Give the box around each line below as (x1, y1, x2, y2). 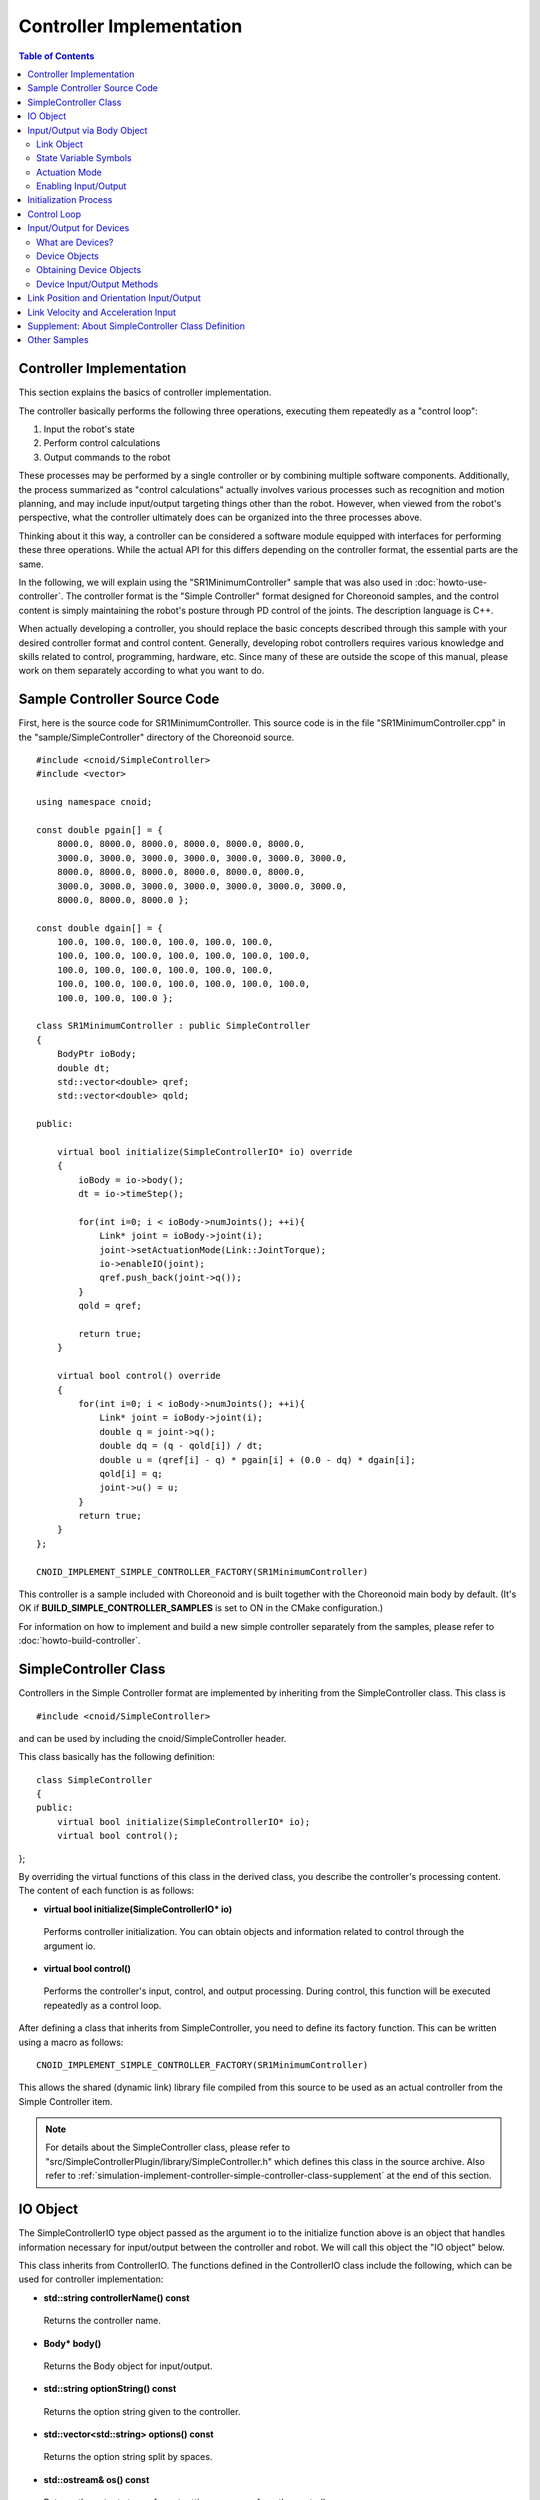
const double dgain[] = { (36, 922, 164, 934)
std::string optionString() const (43, 2383, 177, 2395)
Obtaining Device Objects (36, 264, 142, 276)
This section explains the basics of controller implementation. (18, 386, 272, 399)
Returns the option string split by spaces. (43, 2451, 213, 2463)
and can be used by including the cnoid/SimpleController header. (18, 1732, 287, 1744)
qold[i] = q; (99, 1468, 164, 1479)
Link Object (36, 138, 84, 150)
